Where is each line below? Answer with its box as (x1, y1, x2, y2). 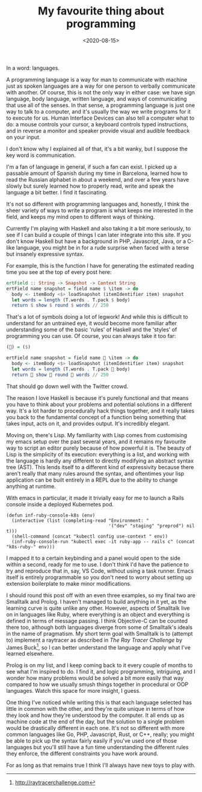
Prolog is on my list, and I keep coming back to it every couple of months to (6, 662, 193, 669)
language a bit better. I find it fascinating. (6, 188, 108, 196)
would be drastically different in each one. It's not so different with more (6, 725, 185, 732)
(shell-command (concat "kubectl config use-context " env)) (11, 533, 168, 539)
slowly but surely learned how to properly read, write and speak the (6, 182, 174, 189)
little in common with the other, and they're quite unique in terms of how (6, 705, 185, 713)
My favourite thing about (38, 4, 164, 18)
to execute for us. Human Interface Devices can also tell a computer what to (6, 114, 195, 121)
